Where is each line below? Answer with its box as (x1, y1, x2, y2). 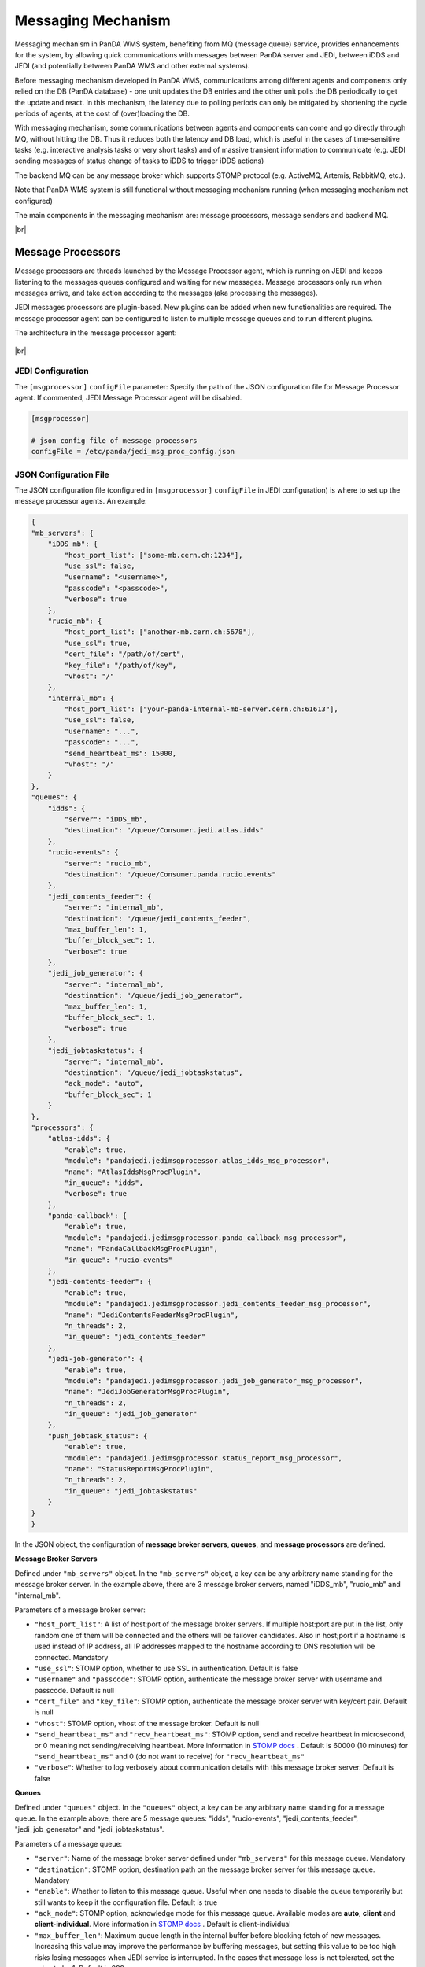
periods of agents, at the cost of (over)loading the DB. (14, 109, 190, 118)
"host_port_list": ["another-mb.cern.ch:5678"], (64, 628, 256, 637)
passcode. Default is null (34, 1685, 114, 1695)
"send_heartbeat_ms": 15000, (64, 748, 177, 758)
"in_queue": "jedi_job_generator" (64, 1409, 198, 1419)
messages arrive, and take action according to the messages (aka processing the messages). (14, 288, 318, 298)
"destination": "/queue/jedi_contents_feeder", (64, 913, 252, 923)
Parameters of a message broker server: (14, 1605, 146, 1615)
